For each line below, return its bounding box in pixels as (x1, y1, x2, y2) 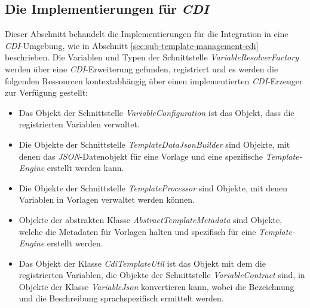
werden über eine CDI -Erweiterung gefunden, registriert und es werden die (5, 62, 278, 75)
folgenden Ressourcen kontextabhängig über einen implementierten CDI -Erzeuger (5, 74, 303, 87)
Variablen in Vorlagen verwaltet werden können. (19, 193, 195, 206)
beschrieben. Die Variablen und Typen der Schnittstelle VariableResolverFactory (5, 51, 299, 63)
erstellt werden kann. (47, 161, 124, 174)
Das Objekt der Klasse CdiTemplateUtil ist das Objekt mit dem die (19, 257, 266, 269)
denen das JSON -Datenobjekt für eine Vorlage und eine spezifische (19, 150, 263, 162)
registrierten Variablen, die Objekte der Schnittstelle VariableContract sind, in (19, 269, 305, 281)
